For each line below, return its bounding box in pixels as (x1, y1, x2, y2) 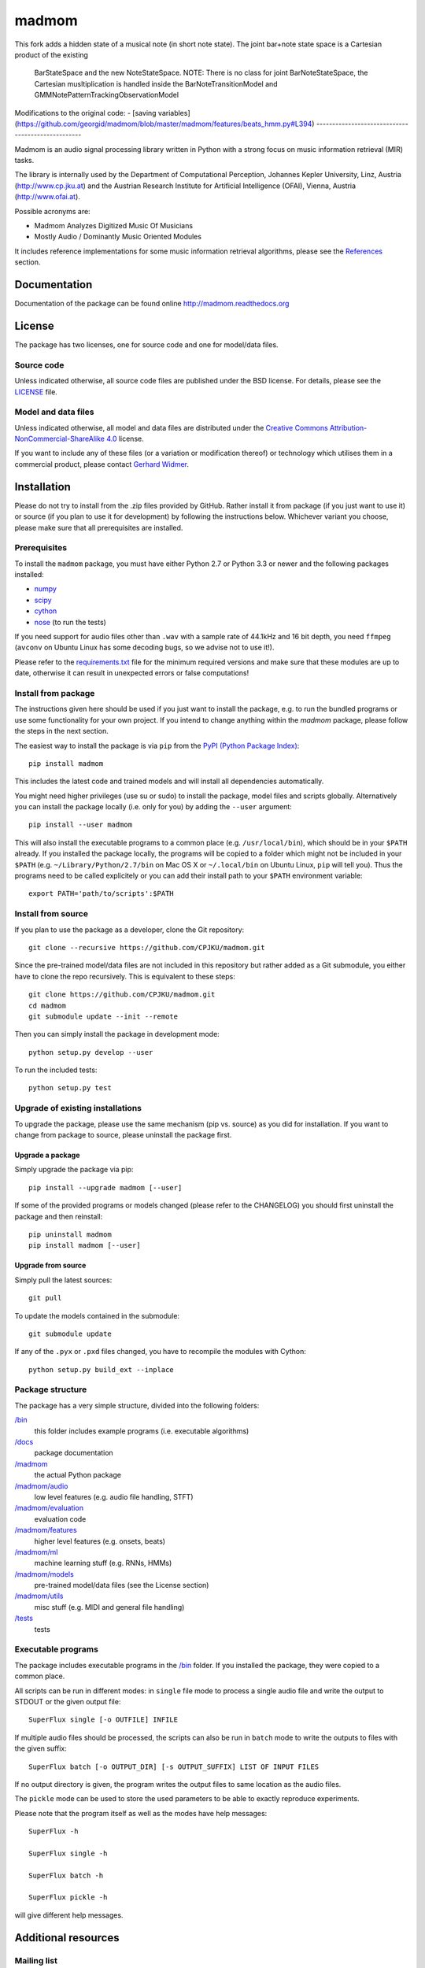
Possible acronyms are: (14, 206, 91, 216)
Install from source (14, 908, 88, 919)
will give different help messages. (14, 1910, 124, 1920)
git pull (28, 1293, 62, 1303)
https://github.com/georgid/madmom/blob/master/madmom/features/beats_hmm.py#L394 (17, 119, 312, 128)
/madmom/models (14, 1569, 74, 1578)
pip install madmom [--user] (28, 1241, 141, 1250)
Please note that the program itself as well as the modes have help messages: (14, 1808, 268, 1818)
